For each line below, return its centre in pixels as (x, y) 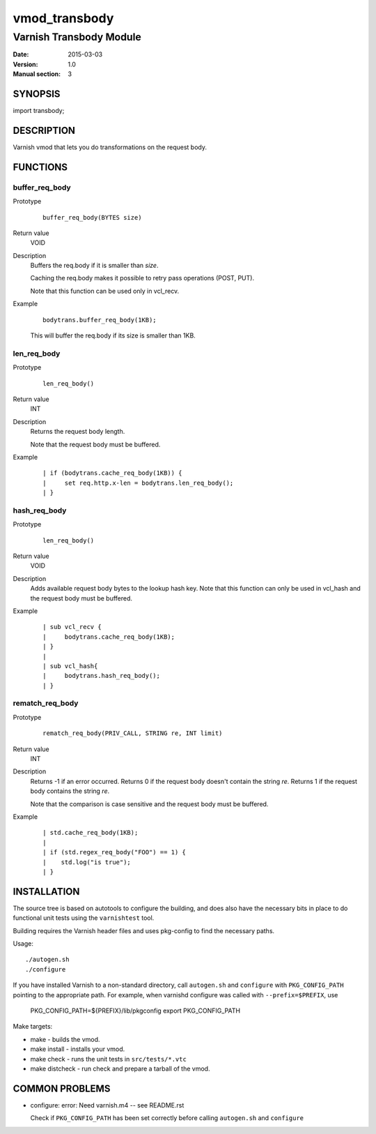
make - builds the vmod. (65, 1039)
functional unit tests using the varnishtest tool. (84, 918)
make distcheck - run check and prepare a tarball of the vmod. (120, 1068)
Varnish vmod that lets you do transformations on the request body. (110, 147)
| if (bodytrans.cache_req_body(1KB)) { (112, 473)
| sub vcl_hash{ (70, 666)
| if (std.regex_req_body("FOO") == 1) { (114, 852)
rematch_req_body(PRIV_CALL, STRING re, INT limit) (133, 733)
